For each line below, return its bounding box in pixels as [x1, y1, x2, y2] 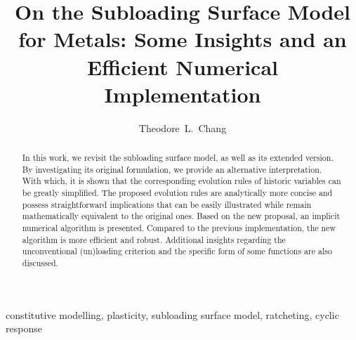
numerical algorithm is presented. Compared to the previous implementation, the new [22, 222, 336, 234]
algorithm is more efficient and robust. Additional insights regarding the [22, 233, 286, 245]
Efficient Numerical [87, 52, 278, 81]
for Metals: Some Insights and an [18, 25, 347, 53]
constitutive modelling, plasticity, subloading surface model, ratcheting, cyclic [6, 307, 339, 322]
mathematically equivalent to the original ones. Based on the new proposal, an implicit [22, 210, 341, 222]
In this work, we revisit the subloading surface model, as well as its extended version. [22, 152, 334, 164]
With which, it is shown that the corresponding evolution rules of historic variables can [22, 175, 341, 187]
